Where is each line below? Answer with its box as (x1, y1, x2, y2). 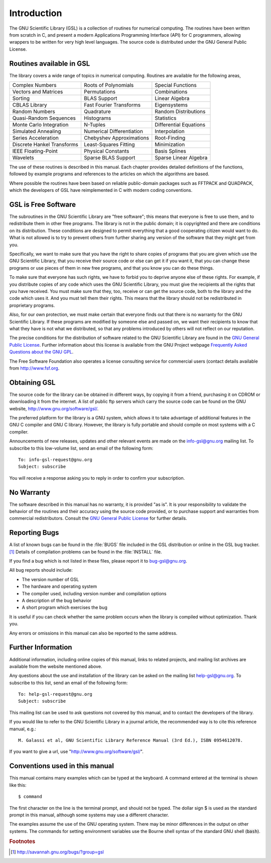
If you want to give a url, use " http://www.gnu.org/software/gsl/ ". (9, 748, 144, 754)
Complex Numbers (12, 82, 57, 89)
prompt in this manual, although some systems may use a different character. (9, 812, 169, 818)
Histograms (83, 115, 111, 122)
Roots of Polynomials (83, 82, 134, 89)
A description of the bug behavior (22, 598, 92, 604)
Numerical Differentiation (83, 128, 143, 135)
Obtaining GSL (9, 378, 56, 387)
